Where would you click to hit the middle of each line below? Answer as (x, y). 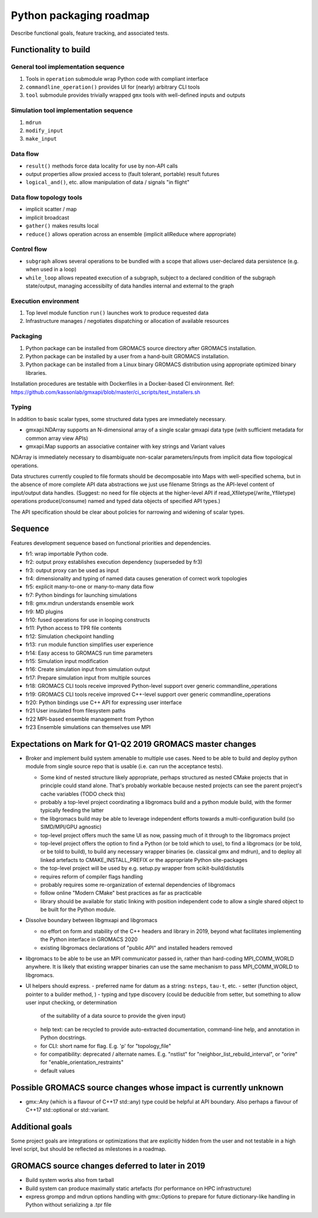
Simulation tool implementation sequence (72, 110)
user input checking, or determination (71, 1002)
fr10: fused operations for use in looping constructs (88, 620)
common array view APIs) (57, 438)
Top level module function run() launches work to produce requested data (117, 313)
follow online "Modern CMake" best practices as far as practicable (121, 893)
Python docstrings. (63, 1038)
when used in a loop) (51, 269)
